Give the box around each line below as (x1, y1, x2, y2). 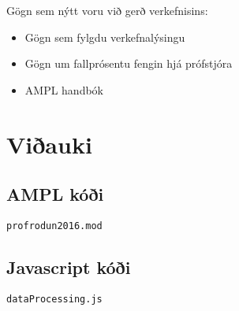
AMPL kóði (6, 182, 104, 206)
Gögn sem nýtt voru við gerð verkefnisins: (6, 2, 208, 18)
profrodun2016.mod (6, 220, 103, 231)
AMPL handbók (24, 81, 104, 98)
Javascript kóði (6, 255, 131, 279)
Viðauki (6, 128, 92, 160)
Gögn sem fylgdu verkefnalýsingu (24, 28, 185, 45)
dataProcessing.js (6, 293, 103, 305)
